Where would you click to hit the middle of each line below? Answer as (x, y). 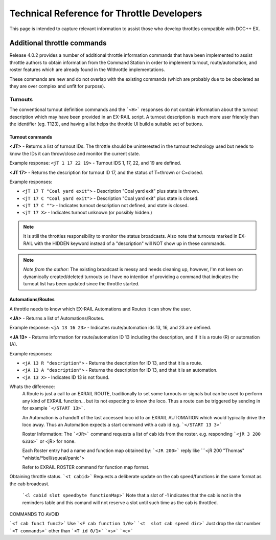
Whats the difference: (32, 387)
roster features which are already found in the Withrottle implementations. (87, 70)
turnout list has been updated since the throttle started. (82, 284)
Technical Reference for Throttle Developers (106, 13)
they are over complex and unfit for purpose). (57, 86)
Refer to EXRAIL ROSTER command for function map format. (86, 467)
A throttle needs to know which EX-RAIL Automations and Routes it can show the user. (100, 309)
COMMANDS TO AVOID (34, 514)
